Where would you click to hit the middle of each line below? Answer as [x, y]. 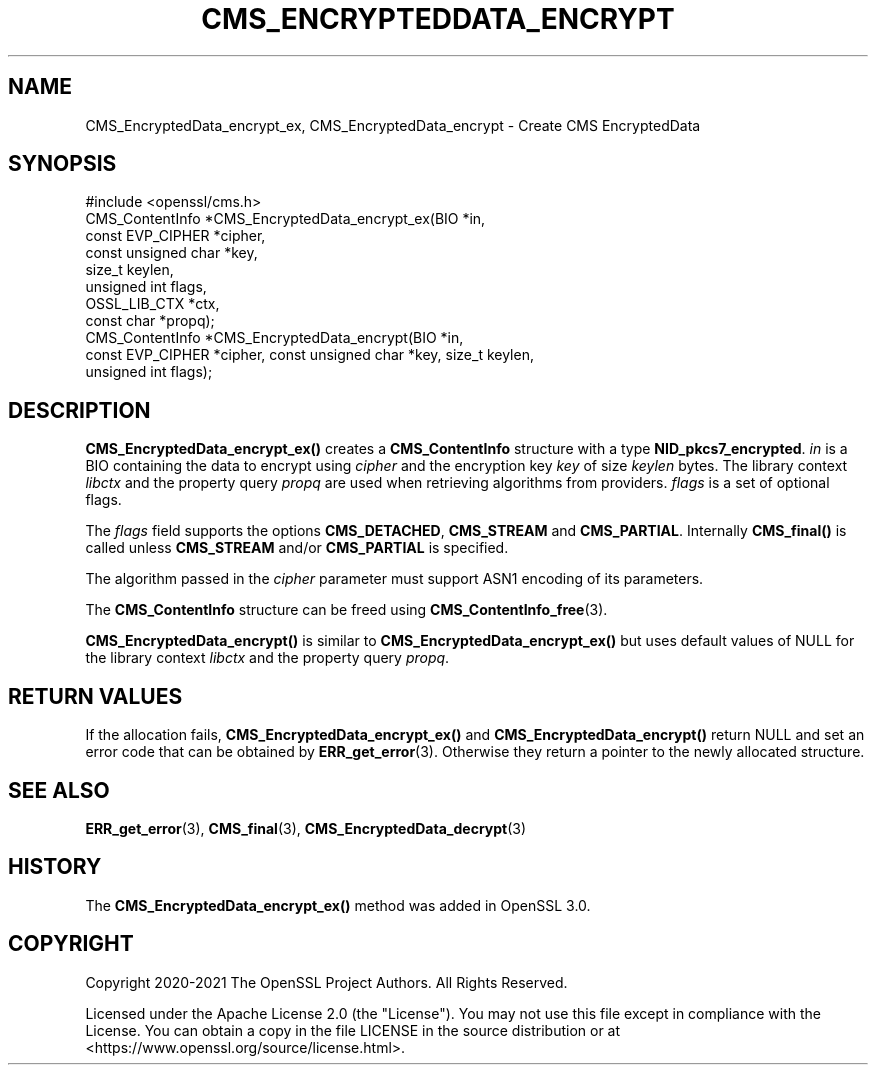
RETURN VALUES [95, 696]
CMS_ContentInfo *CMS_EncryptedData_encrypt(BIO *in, [274, 338]
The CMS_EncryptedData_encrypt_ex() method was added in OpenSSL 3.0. [338, 905]
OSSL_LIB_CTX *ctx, [152, 304]
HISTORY [55, 867]
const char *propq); [150, 321]
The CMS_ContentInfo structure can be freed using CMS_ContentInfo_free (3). [346, 610]
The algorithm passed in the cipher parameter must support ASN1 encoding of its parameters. [394, 579]
